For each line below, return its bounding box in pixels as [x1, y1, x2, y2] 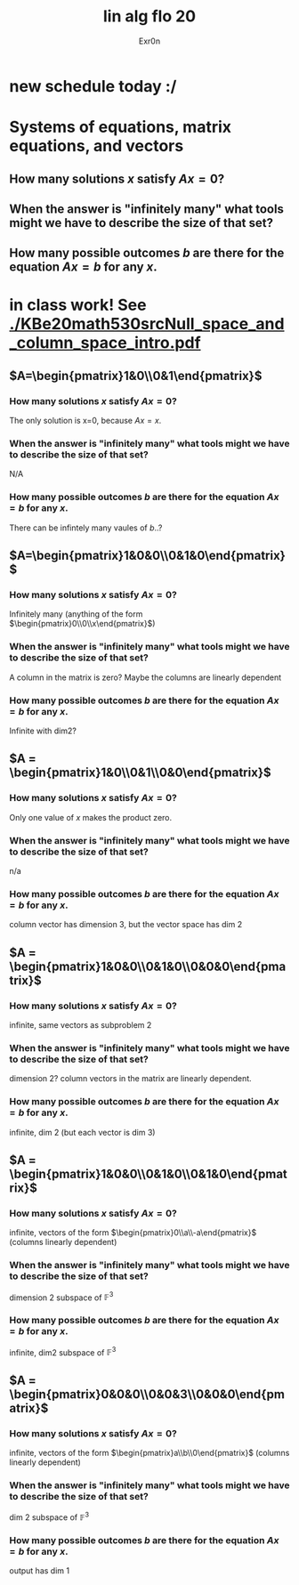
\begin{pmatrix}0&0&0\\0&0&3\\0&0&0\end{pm [9, 1387, 285, 1402]
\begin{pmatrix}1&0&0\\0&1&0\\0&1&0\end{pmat [9, 1167, 287, 1181]
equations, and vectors [9, 136, 184, 157]
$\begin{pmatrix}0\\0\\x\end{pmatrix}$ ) [9, 619, 156, 629]
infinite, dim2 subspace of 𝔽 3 [9, 1346, 117, 1358]
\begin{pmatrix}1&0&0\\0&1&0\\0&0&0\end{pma [9, 958, 287, 974]
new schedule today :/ [9, 76, 177, 96]
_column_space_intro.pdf [9, 333, 202, 353]
